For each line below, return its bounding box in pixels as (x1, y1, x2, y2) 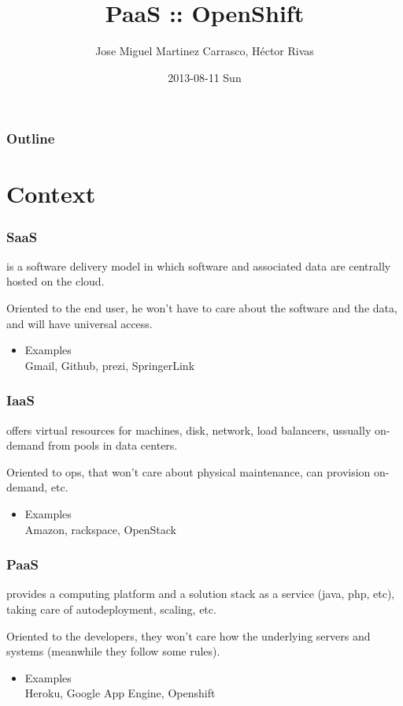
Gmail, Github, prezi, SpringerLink (24, 357, 195, 373)
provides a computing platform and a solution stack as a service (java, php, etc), (6, 585, 395, 602)
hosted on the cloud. (6, 273, 105, 289)
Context (6, 177, 96, 210)
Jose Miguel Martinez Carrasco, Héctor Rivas (95, 43, 314, 59)
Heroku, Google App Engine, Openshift (24, 685, 216, 701)
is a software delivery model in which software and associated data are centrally (6, 257, 391, 274)
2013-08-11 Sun (168, 69, 242, 85)
